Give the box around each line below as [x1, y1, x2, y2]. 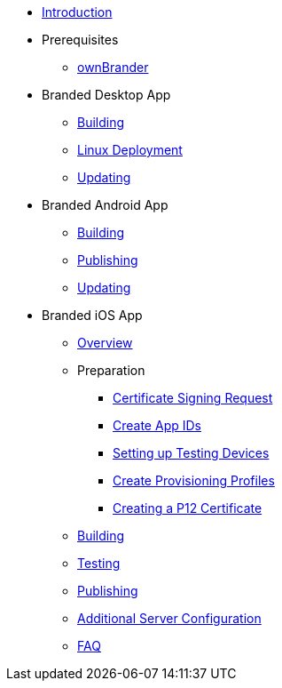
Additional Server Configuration [77, 611, 262, 626]
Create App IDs [113, 418, 201, 433]
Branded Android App [42, 197, 168, 212]
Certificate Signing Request [113, 390, 273, 405]
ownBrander [77, 60, 149, 75]
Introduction [42, 4, 113, 20]
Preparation [77, 363, 145, 378]
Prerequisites [42, 32, 119, 47]
